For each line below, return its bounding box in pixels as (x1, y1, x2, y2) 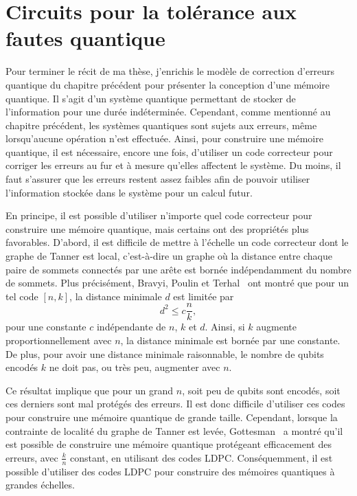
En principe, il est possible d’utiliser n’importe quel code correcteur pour (5, 208, 312, 223)
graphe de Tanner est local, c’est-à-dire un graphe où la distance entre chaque (5, 249, 333, 263)
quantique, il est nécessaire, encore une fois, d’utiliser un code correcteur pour (5, 144, 333, 159)
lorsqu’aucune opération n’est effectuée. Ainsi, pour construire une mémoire (5, 131, 323, 146)
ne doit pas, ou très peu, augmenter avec (49, 360, 220, 374)
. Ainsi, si (205, 319, 245, 334)
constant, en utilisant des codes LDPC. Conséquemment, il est (70, 450, 333, 464)
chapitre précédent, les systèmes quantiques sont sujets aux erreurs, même (5, 117, 317, 132)
